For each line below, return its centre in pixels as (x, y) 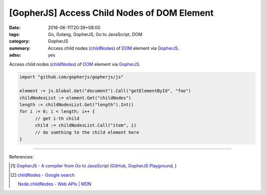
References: (21, 157)
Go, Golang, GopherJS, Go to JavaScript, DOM (95, 34)
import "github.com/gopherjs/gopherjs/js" (71, 77)
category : (19, 41)
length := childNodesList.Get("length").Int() (77, 105)
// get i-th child (57, 118)
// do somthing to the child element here (87, 132)
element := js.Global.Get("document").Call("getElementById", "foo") (105, 91)
